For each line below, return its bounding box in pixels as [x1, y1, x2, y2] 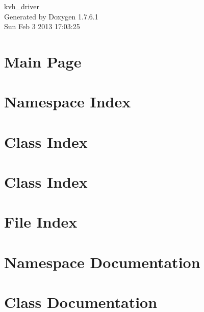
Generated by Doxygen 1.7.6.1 [4, 11, 98, 21]
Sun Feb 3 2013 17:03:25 [4, 21, 80, 32]
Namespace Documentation [4, 251, 200, 272]
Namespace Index [4, 91, 131, 112]
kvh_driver [4, 1, 39, 11]
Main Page [4, 51, 82, 72]
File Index [4, 211, 78, 232]
